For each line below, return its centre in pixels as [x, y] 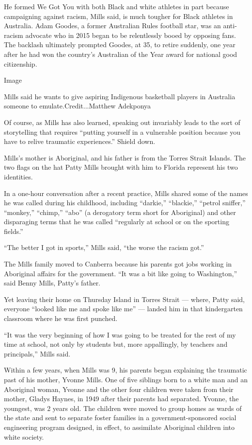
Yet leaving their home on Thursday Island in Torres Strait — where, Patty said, [124, 299]
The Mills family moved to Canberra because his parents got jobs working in [118, 264]
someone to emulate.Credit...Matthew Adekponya [78, 106]
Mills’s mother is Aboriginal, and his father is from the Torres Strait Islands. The [125, 157]
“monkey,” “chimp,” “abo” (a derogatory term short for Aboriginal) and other [120, 212]
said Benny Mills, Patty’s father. [52, 283]
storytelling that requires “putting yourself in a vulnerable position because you [122, 132]
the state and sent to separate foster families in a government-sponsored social [120, 418]
